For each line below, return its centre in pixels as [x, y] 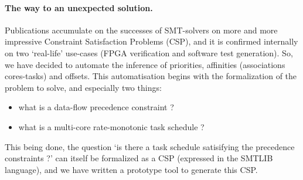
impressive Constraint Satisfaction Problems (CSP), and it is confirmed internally [151, 41]
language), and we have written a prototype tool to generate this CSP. [131, 169]
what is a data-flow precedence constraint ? [96, 107]
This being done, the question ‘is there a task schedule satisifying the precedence [150, 146]
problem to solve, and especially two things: [83, 87]
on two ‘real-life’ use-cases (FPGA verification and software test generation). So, [149, 52]
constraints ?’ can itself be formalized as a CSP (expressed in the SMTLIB [139, 158]
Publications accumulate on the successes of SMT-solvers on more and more [141, 30]
